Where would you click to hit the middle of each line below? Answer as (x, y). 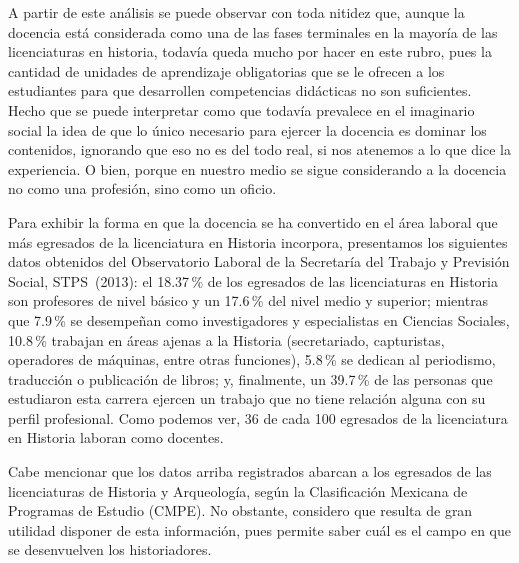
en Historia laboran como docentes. (116, 437)
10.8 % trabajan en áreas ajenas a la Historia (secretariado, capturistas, (226, 339)
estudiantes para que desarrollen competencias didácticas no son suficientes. (240, 90)
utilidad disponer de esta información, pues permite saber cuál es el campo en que (259, 529)
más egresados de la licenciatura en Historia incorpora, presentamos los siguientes (258, 241)
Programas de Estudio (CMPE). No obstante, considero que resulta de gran (240, 510)
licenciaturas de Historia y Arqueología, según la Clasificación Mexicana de (238, 490)
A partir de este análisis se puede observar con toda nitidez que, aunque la (236, 12)
